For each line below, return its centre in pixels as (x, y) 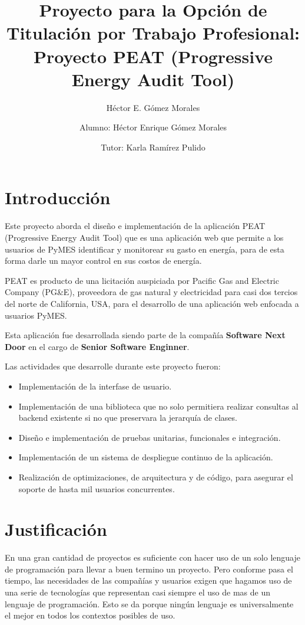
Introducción (58, 197)
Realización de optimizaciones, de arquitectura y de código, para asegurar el (156, 477)
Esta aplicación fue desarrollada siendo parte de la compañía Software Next (145, 335)
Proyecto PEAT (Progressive (153, 56)
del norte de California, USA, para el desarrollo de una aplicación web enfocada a (152, 303)
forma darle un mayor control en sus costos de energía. (103, 261)
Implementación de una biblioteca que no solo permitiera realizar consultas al (158, 406)
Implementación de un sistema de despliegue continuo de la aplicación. (146, 457)
